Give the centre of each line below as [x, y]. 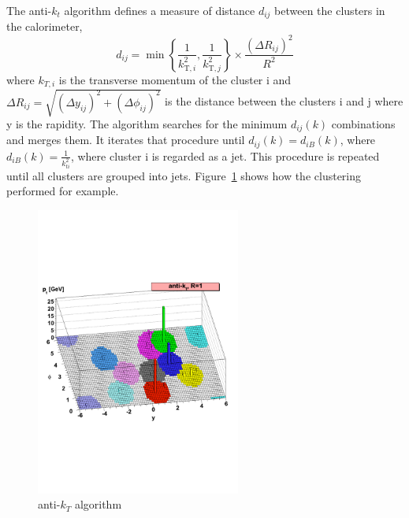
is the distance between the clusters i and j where [284, 101]
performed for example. [63, 191]
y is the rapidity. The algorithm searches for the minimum [147, 123]
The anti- [29, 10]
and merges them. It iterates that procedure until [126, 140]
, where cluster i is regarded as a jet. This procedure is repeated [225, 155]
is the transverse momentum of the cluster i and [175, 79]
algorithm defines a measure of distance [160, 10]
